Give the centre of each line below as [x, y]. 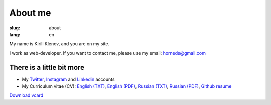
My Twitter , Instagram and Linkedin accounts [68, 79]
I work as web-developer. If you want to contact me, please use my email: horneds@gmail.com [107, 53]
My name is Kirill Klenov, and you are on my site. [59, 44]
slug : [15, 28]
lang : [15, 34]
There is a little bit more [47, 67]
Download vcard [26, 95]
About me [30, 13]
